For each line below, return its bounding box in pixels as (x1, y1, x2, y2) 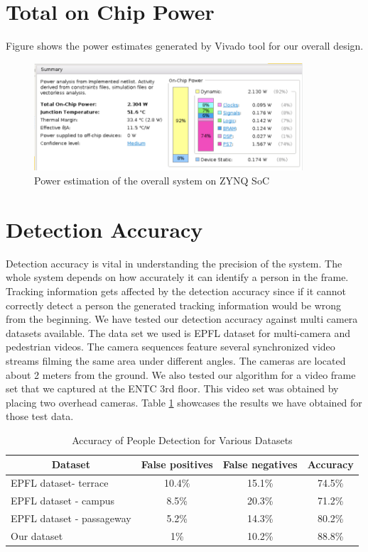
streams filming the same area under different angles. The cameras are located (6, 353, 346, 368)
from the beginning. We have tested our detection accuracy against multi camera (6, 311, 358, 326)
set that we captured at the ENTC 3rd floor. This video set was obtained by (6, 381, 339, 396)
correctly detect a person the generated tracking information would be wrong (6, 297, 342, 312)
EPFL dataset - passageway (11, 511, 131, 525)
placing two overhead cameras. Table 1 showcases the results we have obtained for (6, 394, 362, 409)
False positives (141, 457, 213, 472)
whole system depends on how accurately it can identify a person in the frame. (6, 270, 349, 285)
